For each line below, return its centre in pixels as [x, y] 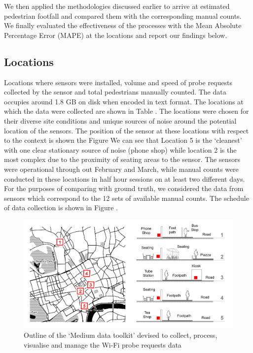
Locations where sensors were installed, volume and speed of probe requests [118, 82]
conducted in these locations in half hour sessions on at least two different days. [125, 178]
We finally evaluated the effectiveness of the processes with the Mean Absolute [123, 25]
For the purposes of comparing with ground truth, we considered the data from [124, 188]
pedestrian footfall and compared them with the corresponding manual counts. [123, 16]
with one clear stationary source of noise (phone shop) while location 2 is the [120, 149]
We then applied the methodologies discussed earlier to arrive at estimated [117, 6]
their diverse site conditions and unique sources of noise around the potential [120, 120]
